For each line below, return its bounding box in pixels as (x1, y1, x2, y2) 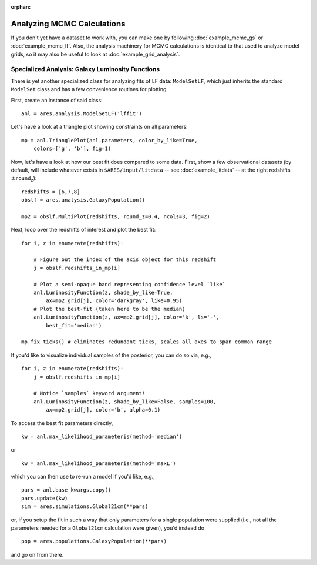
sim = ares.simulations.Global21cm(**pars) (21, 503, 149, 510)
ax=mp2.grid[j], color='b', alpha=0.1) (46, 406, 161, 413)
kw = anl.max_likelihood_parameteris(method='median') (21, 433, 183, 440)
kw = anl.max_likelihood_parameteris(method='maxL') (21, 460, 176, 467)
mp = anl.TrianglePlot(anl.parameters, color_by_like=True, (21, 137, 198, 143)
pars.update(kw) (21, 494, 68, 502)
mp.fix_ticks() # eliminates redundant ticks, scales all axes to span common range (21, 339, 272, 345)
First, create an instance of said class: (11, 96, 103, 103)
